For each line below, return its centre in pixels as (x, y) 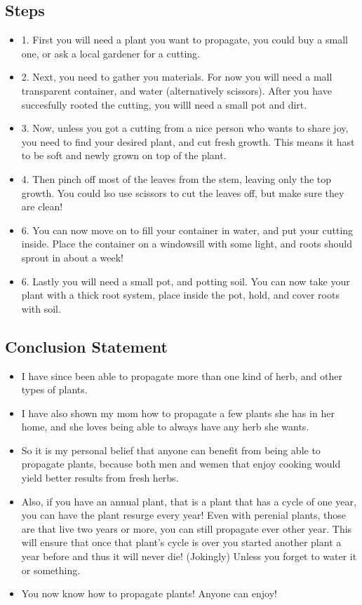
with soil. (41, 308)
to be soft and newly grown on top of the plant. (124, 155)
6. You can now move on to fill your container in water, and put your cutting (187, 230)
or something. (51, 570)
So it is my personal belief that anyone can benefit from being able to (171, 450)
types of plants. (54, 389)
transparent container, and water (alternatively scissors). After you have (176, 90)
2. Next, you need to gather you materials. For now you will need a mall (177, 77)
